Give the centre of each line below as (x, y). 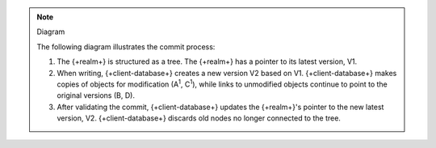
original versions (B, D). (96, 95)
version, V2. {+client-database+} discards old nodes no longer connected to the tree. (199, 118)
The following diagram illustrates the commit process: (126, 47)
